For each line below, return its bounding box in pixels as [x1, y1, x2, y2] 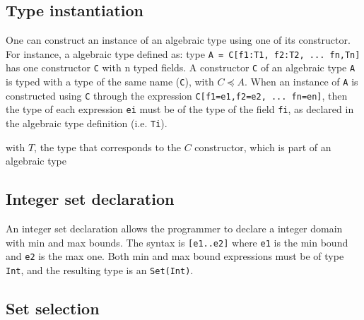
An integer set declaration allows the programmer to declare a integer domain [6, 221, 343, 236]
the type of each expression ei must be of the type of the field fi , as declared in [6, 102, 354, 117]
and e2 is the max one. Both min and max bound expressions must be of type [6, 249, 344, 263]
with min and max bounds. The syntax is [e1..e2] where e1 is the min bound [6, 235, 348, 249]
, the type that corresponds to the [34, 139, 181, 154]
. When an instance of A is [244, 74, 358, 89]
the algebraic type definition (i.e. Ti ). [6, 116, 168, 131]
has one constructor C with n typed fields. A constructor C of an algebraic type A [6, 60, 356, 75]
